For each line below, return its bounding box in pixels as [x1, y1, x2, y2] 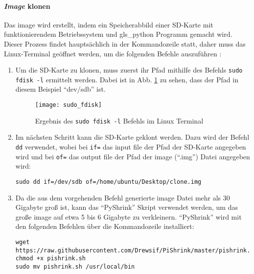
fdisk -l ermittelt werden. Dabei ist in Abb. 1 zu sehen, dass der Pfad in [15, 74, 238, 84]
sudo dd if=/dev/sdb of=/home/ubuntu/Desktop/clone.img [15, 178, 202, 185]
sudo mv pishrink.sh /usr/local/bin [15, 263, 135, 270]
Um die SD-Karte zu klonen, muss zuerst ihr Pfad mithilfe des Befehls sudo [15, 65, 243, 75]
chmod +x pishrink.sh [15, 255, 86, 262]
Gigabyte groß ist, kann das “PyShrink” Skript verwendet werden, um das [15, 202, 238, 212]
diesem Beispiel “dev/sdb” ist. [15, 84, 106, 94]
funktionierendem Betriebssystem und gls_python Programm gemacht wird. [4, 29, 232, 39]
